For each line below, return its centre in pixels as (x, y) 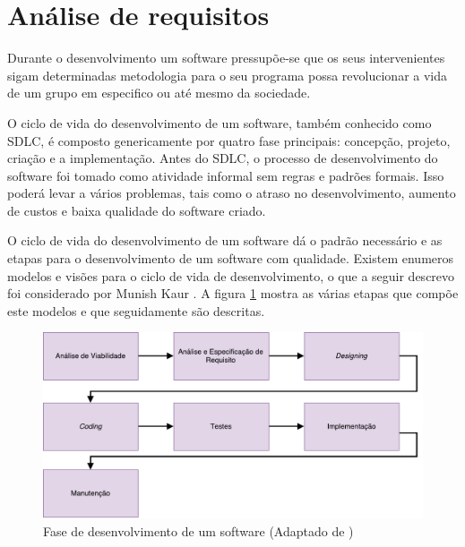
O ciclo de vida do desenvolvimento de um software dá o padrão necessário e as (225, 240)
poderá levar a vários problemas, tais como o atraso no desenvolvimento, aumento (232, 193)
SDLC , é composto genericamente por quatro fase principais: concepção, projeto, (229, 140)
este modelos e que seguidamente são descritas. (136, 310)
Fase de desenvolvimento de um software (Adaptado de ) (198, 530)
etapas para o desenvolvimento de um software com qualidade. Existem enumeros (231, 258)
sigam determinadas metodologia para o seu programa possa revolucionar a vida (228, 75)
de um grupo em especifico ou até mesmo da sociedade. (159, 93)
